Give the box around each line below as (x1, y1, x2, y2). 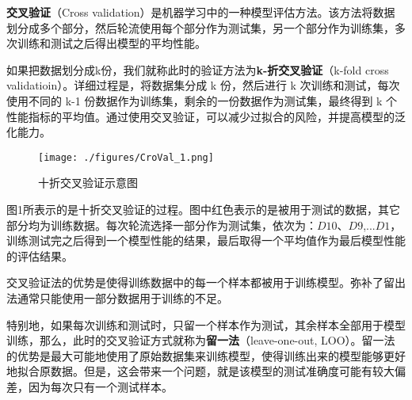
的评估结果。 (6, 247, 73, 264)
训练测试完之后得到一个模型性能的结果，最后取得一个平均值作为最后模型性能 (6, 232, 406, 249)
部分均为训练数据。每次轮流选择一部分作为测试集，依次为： (6, 216, 317, 233)
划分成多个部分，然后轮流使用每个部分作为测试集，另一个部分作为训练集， (6, 19, 395, 36)
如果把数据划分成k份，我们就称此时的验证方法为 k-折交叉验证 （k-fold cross (6, 61, 389, 78)
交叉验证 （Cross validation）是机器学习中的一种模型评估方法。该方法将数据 (6, 4, 395, 20)
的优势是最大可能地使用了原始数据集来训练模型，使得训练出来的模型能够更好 (6, 347, 406, 364)
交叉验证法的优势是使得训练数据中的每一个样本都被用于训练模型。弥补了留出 (6, 274, 406, 291)
